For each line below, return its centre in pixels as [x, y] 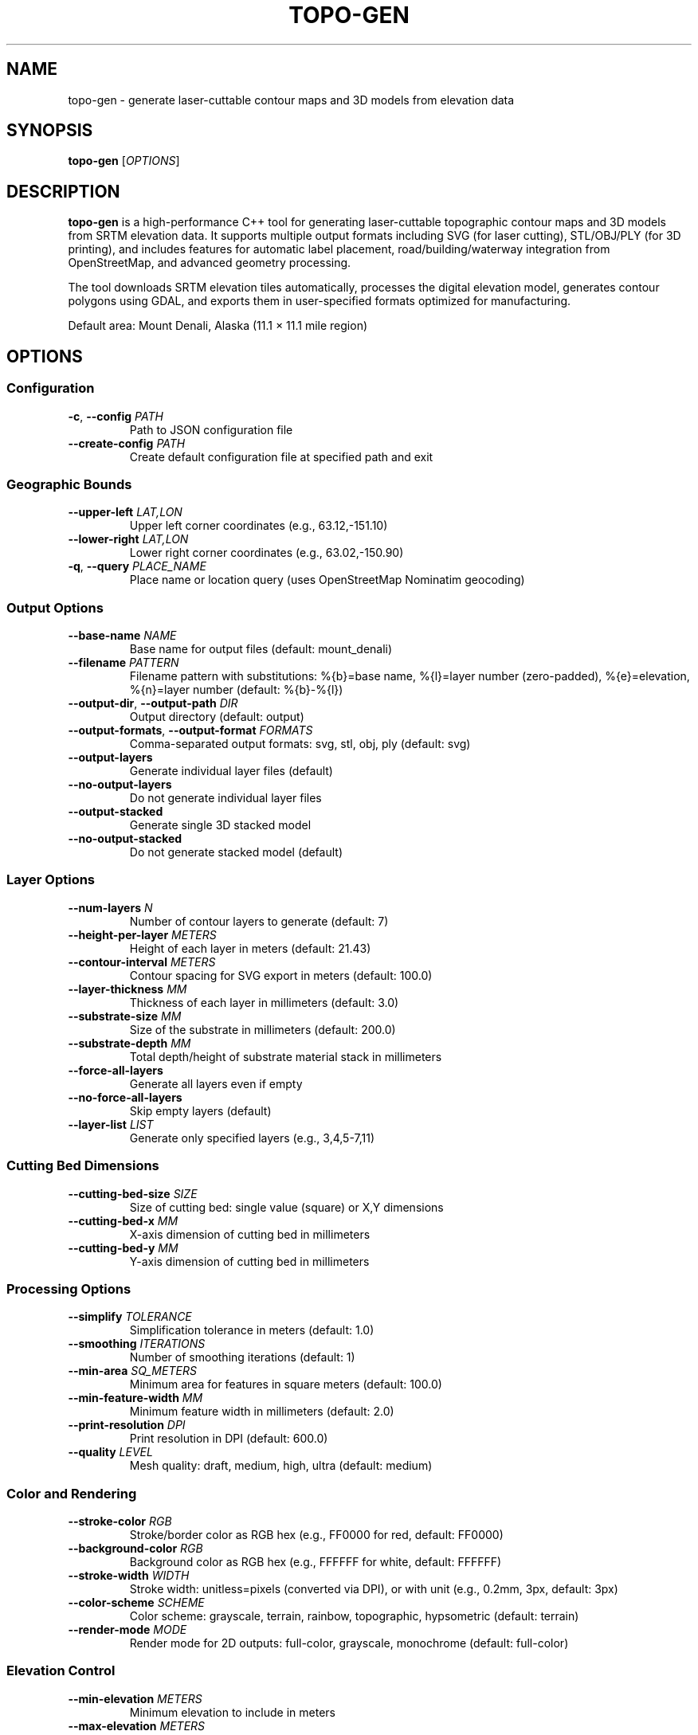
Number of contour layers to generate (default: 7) [259, 921]
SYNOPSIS [50, 131]
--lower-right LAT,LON [128, 539]
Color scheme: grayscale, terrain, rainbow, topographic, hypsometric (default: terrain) [354, 1616]
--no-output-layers [120, 784]
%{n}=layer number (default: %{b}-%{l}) [236, 689]
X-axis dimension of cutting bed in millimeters [250, 1234]
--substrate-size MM [125, 1016]
